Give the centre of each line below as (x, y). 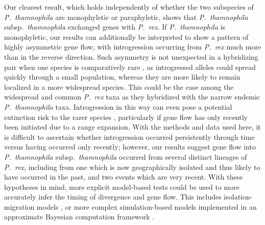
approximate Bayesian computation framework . (79, 217)
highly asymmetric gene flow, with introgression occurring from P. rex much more (133, 47)
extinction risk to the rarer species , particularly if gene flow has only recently (126, 117)
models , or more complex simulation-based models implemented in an (147, 206)
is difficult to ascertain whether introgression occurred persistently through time (129, 136)
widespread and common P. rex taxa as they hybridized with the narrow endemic (132, 97)
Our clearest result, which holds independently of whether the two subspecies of (129, 7)
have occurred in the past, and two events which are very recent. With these (124, 177)
